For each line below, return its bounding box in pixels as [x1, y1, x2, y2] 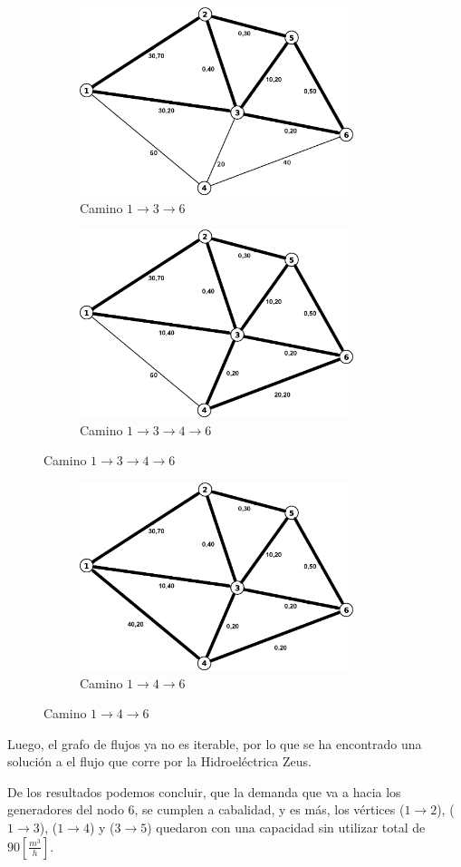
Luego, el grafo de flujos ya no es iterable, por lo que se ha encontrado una [7, 734, 422, 753]
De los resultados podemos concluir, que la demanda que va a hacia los [7, 782, 401, 801]
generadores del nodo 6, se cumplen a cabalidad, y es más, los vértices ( [7, 800, 405, 819]
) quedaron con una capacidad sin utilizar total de [147, 818, 426, 837]
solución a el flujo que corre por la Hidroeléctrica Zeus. [7, 752, 312, 771]
